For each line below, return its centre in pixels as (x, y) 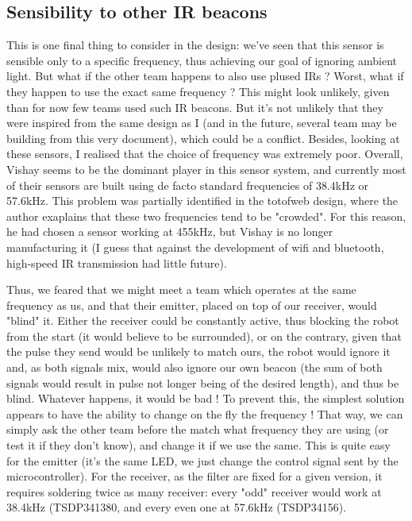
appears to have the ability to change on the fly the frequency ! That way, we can (205, 413)
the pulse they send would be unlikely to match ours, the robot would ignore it (198, 351)
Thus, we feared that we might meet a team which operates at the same (181, 289)
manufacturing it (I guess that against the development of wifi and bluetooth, (195, 247)
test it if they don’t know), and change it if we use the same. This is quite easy (198, 445)
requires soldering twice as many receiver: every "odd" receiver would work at (194, 491)
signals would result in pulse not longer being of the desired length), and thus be (203, 382)
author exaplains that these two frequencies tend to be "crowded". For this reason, (206, 216)
